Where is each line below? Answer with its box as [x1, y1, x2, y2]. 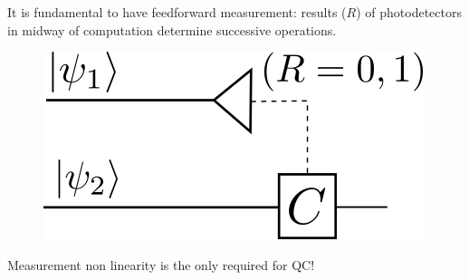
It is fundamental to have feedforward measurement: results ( [7, 3, 347, 21]
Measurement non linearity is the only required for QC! [7, 255, 315, 274]
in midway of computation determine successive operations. [7, 20, 337, 39]
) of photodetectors [356, 3, 462, 21]
